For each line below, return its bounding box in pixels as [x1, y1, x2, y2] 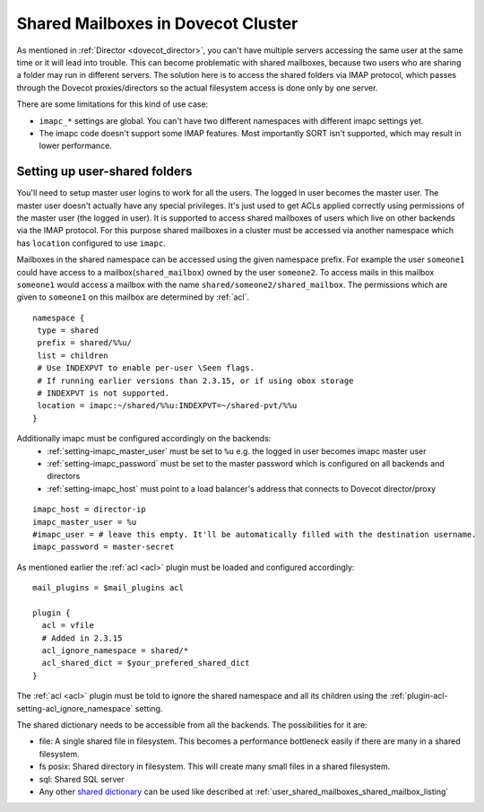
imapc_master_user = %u [32, 517, 137, 527]
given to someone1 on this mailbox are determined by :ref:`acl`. [16, 292, 250, 302]
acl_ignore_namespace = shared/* [41, 646, 189, 656]
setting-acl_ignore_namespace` [16, 703, 134, 713]
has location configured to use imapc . [16, 238, 166, 249]
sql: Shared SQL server [39, 773, 125, 784]
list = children [37, 350, 108, 361]
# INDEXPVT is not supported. [37, 389, 170, 398]
